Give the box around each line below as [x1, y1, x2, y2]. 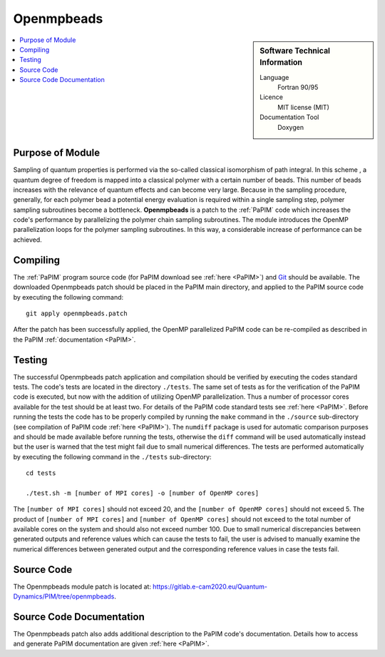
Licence [260, 93, 283, 101]
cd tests [26, 469, 56, 477]
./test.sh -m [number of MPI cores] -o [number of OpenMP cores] [26, 489, 260, 497]
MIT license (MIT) [277, 103, 329, 111]
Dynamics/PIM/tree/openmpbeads [13, 592, 115, 601]
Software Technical [260, 46, 331, 56]
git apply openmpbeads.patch [26, 309, 128, 317]
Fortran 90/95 [277, 83, 319, 92]
